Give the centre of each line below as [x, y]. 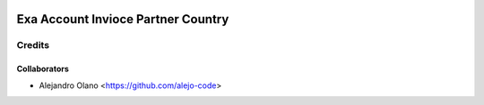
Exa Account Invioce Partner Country [123, 19]
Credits [33, 45]
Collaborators [43, 69]
